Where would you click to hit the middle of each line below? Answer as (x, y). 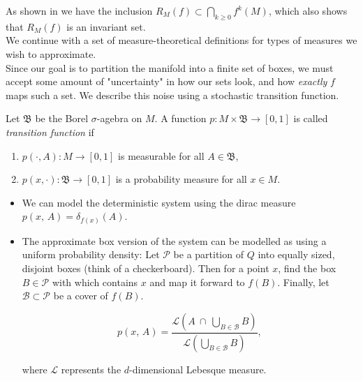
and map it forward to (197, 282)
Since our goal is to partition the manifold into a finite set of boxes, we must (170, 67)
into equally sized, (296, 254)
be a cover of (81, 296)
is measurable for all (161, 155)
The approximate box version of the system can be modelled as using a (174, 240)
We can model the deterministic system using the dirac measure (159, 202)
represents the (91, 369)
